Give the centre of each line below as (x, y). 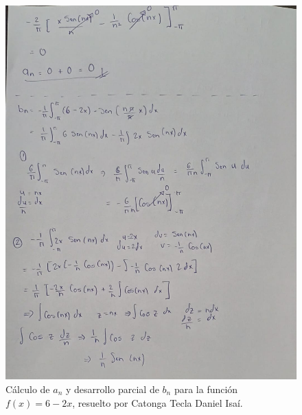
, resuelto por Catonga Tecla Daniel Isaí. (158, 402)
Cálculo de (28, 389)
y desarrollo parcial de (112, 389)
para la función (206, 389)
